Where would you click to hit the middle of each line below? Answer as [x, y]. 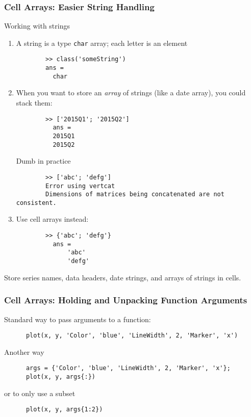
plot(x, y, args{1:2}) [64, 410]
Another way [24, 351]
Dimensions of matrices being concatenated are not [135, 194]
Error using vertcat [80, 186]
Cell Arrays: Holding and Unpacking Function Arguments [126, 300]
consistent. [36, 203]
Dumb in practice [43, 161]
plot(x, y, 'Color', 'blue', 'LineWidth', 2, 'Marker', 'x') [132, 336]
